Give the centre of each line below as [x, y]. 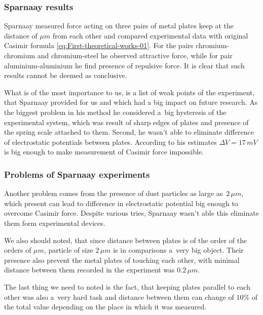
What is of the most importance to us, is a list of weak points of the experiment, [129, 92]
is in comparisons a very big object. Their [178, 250]
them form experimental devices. [55, 223]
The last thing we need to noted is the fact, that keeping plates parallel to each [127, 286]
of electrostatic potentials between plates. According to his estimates [110, 142]
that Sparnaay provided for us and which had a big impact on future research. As [131, 102]
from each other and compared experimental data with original [150, 35]
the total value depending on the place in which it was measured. [105, 307]
